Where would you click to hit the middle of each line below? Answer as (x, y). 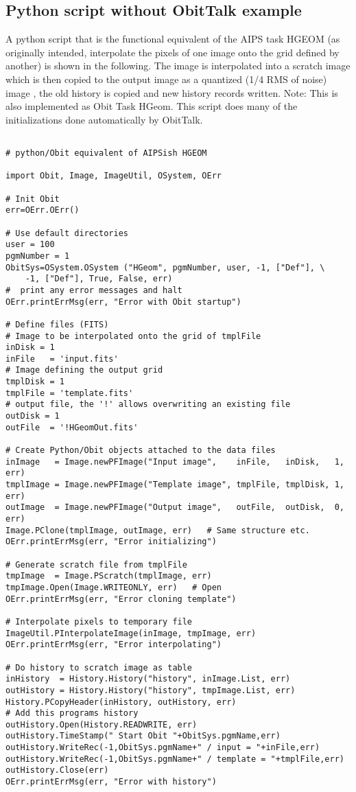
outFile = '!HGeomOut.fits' (72, 427)
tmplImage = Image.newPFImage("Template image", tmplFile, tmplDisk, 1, (175, 485)
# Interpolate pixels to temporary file (99, 621)
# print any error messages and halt (94, 290)
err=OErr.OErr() (43, 210)
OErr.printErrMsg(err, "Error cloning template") (121, 599)
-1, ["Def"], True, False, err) (99, 279)
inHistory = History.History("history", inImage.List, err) (148, 679)
